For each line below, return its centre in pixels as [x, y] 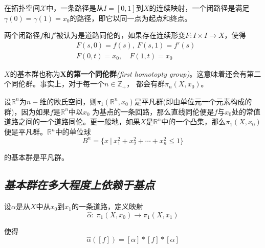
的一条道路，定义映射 [107, 206]
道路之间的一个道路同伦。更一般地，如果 [72, 121]
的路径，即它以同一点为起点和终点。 [131, 18]
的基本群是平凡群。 [36, 157]
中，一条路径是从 [75, 8]
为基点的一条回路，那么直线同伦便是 [153, 111]
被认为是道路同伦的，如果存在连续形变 [121, 35]
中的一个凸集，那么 [194, 121]
